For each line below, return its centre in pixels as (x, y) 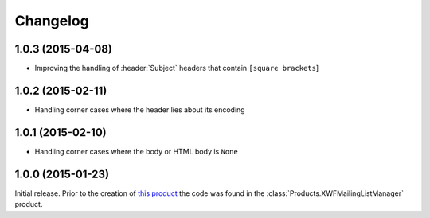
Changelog (52, 21)
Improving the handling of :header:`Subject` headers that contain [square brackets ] (177, 68)
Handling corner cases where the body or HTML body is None (136, 151)
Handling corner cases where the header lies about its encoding (140, 109)
